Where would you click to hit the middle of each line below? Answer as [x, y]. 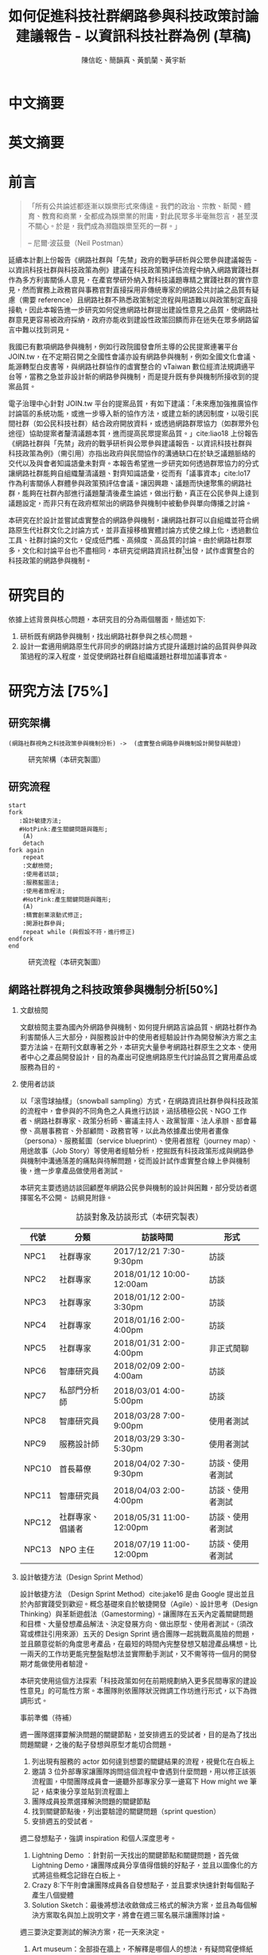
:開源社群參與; [44, 924]
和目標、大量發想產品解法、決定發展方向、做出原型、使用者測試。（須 [133, 1624]
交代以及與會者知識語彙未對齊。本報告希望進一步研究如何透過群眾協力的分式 [134, 463]
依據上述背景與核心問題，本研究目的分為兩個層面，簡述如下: [107, 619]
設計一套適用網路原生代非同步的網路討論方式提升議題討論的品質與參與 [135, 646]
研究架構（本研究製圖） [66, 759]
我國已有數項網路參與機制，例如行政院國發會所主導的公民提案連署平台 [123, 347]
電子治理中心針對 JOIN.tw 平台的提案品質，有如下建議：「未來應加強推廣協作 [133, 404]
